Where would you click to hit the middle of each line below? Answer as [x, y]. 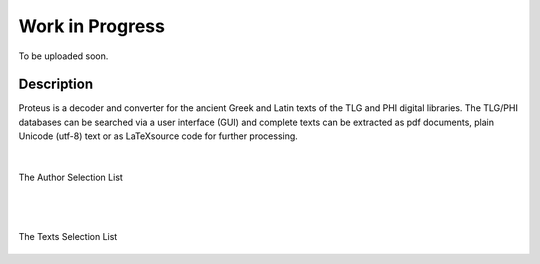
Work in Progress [91, 26]
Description [56, 84]
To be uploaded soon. [63, 56]
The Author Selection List [71, 177]
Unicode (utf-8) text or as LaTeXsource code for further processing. [158, 136]
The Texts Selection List [68, 237]
